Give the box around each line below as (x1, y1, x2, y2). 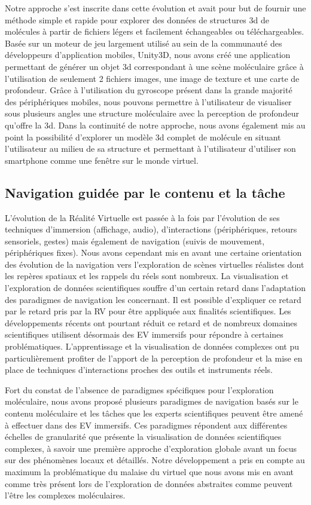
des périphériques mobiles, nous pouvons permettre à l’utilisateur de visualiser (5, 95, 292, 108)
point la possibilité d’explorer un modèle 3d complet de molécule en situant (5, 130, 281, 143)
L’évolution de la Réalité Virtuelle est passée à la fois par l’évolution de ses (5, 211, 280, 224)
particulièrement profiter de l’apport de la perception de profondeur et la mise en (5, 351, 303, 364)
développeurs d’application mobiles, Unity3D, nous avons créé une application (5, 48, 291, 61)
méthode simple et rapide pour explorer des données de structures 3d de (5, 13, 269, 26)
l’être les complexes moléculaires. (5, 489, 126, 501)
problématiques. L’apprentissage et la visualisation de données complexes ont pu (5, 340, 299, 353)
